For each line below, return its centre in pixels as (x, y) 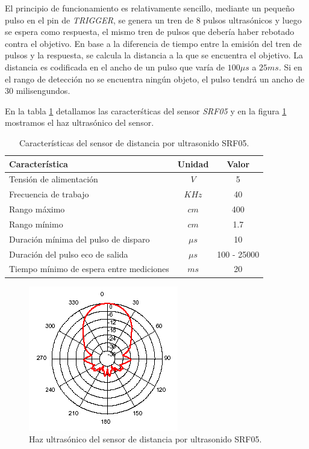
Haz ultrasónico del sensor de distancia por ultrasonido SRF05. (145, 439)
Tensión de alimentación (54, 179)
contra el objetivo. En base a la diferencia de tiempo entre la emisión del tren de (153, 43)
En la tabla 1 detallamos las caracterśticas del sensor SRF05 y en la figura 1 (146, 110)
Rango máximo (37, 209)
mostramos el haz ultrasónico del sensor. (80, 122)
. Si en (290, 67)
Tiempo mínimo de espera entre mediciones (89, 269)
